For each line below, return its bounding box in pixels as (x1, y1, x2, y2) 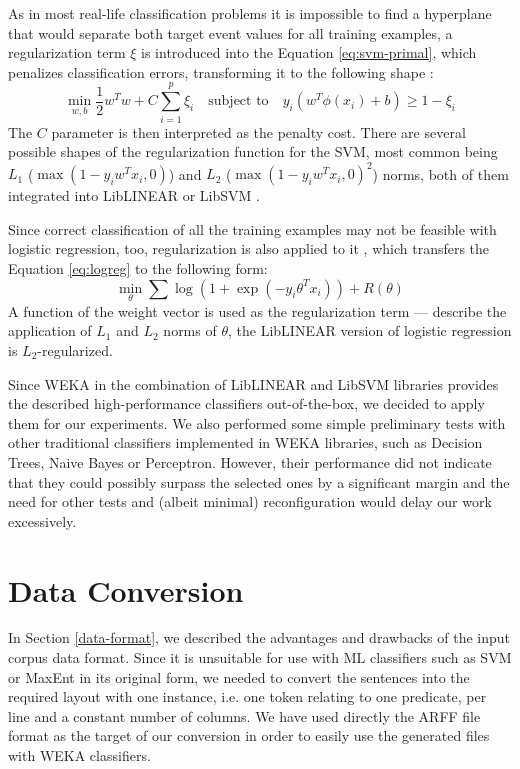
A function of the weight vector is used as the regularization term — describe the (8, 300, 507, 321)
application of (8, 320, 92, 341)
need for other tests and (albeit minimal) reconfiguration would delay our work (8, 491, 492, 512)
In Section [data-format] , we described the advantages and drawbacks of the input (8, 627, 511, 648)
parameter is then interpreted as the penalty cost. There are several (51, 121, 466, 142)
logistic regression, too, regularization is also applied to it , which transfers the (8, 238, 490, 259)
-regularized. (37, 339, 113, 360)
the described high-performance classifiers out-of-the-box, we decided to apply (8, 393, 485, 414)
